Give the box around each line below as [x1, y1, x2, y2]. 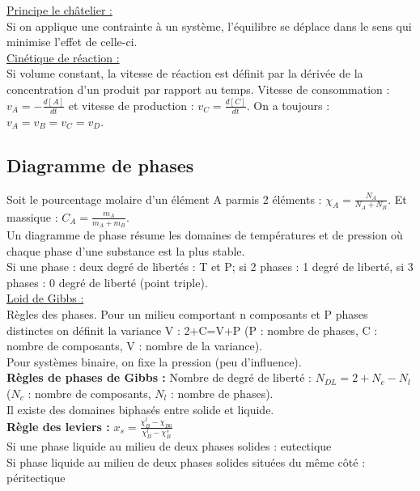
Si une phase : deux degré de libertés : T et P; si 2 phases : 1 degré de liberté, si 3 [6, 258, 414, 275]
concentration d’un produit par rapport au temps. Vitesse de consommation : [6, 80, 390, 97]
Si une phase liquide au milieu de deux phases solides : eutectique [6, 438, 332, 454]
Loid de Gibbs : [6, 290, 84, 307]
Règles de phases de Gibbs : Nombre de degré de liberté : [6, 369, 312, 386]
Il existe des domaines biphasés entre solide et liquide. [6, 400, 274, 417]
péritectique [6, 469, 66, 486]
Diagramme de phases [6, 152, 194, 177]
